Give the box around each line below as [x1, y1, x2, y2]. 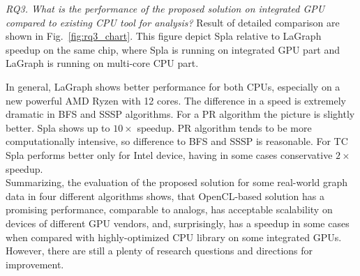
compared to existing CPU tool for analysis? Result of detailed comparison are [6, 15, 340, 29]
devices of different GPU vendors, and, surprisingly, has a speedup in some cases [6, 215, 350, 230]
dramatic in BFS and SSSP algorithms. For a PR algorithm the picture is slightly [6, 107, 355, 121]
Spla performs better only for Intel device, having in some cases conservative [6, 147, 333, 162]
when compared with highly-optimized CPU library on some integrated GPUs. [6, 229, 342, 244]
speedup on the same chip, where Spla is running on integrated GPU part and [6, 42, 340, 56]
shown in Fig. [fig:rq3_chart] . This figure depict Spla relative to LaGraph [6, 29, 322, 43]
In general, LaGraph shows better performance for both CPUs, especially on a [6, 79, 340, 93]
